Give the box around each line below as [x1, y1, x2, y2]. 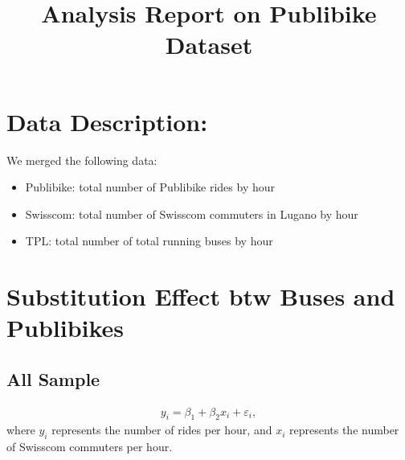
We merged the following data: [6, 151, 157, 168]
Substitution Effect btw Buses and [6, 280, 395, 313]
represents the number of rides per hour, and [51, 421, 272, 438]
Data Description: [6, 105, 208, 138]
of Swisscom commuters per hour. [6, 438, 173, 455]
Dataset [165, 28, 253, 61]
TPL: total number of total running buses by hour [25, 232, 273, 249]
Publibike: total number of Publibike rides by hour [25, 179, 276, 195]
